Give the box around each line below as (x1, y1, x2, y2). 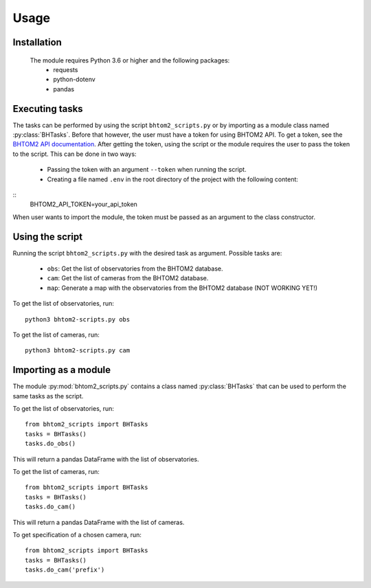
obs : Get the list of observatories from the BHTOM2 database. (47, 264, 223, 273)
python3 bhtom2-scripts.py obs (25, 315, 131, 323)
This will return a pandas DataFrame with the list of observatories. (12, 455, 199, 463)
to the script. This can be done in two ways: (12, 150, 137, 158)
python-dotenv (53, 76, 95, 84)
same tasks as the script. (12, 392, 84, 400)
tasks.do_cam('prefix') (25, 566, 105, 574)
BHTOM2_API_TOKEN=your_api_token (30, 200, 137, 209)
